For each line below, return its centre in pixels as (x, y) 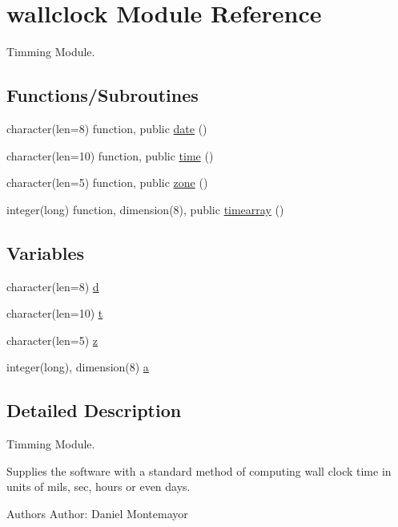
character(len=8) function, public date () (107, 128)
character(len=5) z (52, 340)
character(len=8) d (53, 286)
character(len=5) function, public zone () (107, 182)
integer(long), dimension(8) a (78, 367)
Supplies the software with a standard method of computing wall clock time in (199, 470)
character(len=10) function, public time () (110, 155)
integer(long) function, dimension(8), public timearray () (145, 209)
